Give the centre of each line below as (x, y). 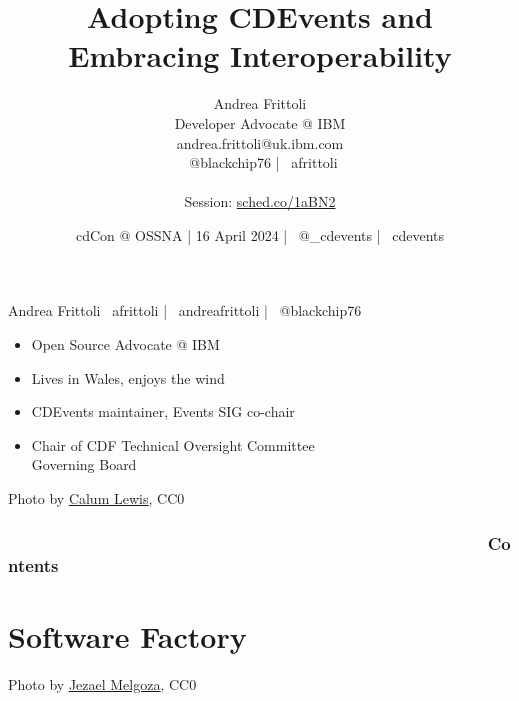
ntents (33, 565)
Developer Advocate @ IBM (260, 122)
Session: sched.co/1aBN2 (260, 201)
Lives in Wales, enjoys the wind (128, 377)
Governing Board (84, 464)
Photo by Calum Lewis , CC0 (96, 498)
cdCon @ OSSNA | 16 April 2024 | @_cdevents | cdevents (260, 234)
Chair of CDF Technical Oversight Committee (173, 444)
